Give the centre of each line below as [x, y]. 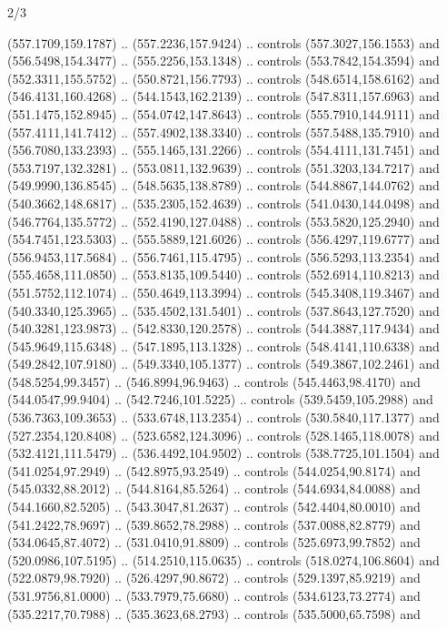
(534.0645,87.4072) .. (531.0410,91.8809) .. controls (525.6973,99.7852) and [214, 542]
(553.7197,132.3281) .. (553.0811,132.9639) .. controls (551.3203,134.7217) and [223, 167]
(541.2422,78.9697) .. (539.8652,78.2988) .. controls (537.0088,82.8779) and [214, 524]
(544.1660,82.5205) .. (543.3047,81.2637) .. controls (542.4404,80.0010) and [214, 507]
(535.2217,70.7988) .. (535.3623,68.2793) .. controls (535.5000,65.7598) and [214, 613]
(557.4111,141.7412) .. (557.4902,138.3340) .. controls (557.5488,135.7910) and [223, 132]
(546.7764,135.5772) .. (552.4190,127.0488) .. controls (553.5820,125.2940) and [223, 221]
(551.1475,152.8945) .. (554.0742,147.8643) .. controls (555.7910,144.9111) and [223, 113]
